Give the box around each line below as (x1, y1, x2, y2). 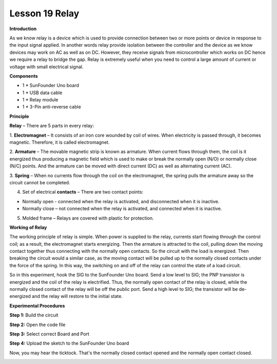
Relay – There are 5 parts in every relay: (9, 123, 94, 129)
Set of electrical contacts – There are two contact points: (22, 189, 144, 195)
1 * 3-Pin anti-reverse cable (22, 104, 82, 110)
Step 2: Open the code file (9, 322, 66, 328)
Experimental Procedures (9, 303, 65, 309)
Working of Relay (9, 224, 47, 230)
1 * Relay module (22, 97, 58, 103)
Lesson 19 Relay (9, 8, 80, 19)
